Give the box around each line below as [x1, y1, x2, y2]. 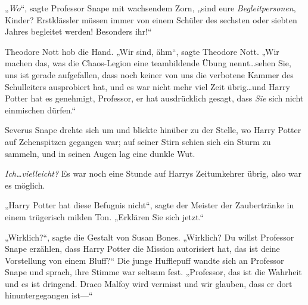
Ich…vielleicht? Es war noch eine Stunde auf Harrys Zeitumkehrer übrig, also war [5, 167, 302, 180]
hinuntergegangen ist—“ [5, 289, 93, 301]
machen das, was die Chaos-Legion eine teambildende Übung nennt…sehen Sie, [5, 57, 291, 69]
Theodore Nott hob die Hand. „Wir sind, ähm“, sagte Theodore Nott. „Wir [5, 45, 279, 57]
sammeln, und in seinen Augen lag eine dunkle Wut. [5, 147, 195, 159]
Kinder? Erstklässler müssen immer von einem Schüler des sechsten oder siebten [5, 13, 297, 26]
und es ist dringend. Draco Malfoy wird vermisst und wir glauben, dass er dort [5, 277, 293, 289]
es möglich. [5, 178, 45, 191]
